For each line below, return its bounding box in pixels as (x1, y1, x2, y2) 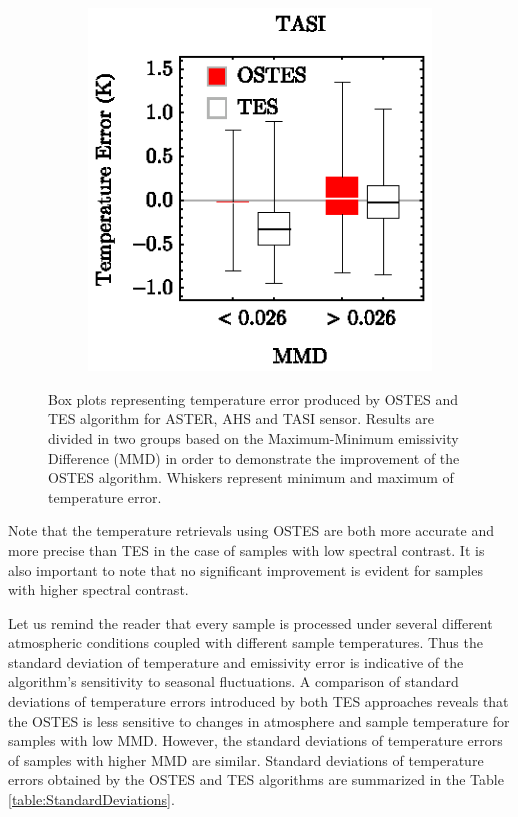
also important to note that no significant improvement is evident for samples (8, 559, 483, 580)
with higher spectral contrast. (8, 579, 189, 600)
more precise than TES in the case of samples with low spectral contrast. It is (8, 539, 485, 560)
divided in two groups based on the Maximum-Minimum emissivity (48, 427, 459, 448)
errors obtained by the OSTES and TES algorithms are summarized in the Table (8, 769, 504, 790)
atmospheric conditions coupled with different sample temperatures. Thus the (8, 632, 483, 653)
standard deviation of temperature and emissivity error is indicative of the (8, 651, 464, 672)
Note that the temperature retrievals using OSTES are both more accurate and (8, 520, 494, 541)
